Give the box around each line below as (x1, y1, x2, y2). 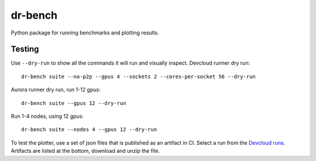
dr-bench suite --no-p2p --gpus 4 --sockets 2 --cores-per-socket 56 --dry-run (21, 73, 256, 80)
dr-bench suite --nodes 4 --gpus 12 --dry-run (21, 126, 157, 133)
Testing (11, 44, 39, 54)
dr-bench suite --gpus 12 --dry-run (21, 100, 126, 106)
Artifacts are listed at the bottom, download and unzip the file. (11, 148, 160, 155)
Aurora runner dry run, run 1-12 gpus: (11, 86, 101, 93)
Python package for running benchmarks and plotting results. (11, 29, 159, 36)
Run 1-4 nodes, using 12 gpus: (11, 113, 84, 120)
